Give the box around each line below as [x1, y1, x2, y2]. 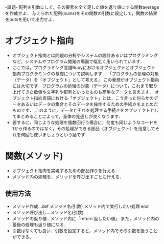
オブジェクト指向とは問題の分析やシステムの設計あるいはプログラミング [12, 52, 158, 58]
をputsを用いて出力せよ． [5, 17, 57, 22]
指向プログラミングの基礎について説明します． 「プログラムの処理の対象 [12, 70, 159, 77]
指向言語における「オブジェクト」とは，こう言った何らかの [33, 95, 154, 101]
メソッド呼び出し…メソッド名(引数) [12, 209, 84, 215]
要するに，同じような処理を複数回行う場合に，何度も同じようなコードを [12, 119, 158, 125]
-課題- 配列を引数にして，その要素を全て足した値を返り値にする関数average [5, 4, 159, 10]
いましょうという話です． [38, 131, 90, 138]
